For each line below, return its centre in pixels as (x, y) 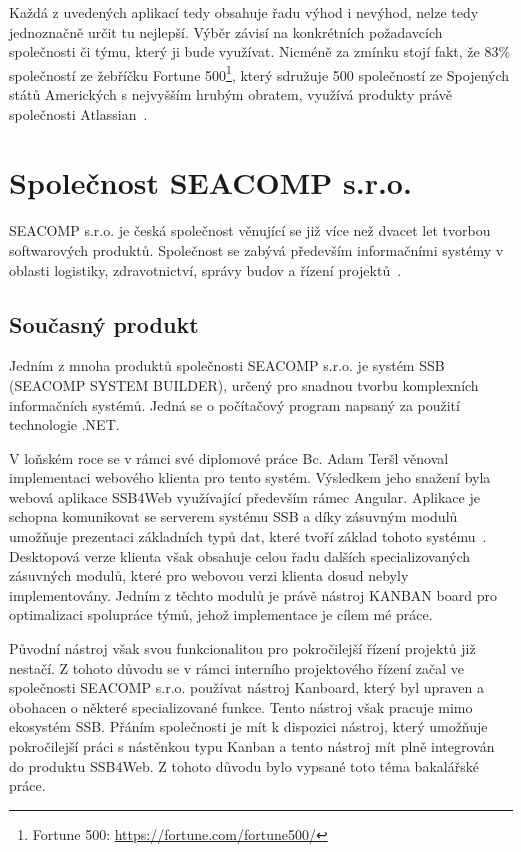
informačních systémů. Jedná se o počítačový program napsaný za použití (234, 404)
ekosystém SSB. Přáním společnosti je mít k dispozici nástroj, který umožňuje (248, 726)
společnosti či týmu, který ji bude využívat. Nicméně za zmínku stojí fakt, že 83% (260, 51)
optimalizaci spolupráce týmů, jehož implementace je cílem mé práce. (221, 614)
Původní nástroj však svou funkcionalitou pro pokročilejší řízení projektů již (242, 648)
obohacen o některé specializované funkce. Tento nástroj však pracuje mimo (241, 706)
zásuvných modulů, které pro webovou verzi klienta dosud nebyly (209, 575)
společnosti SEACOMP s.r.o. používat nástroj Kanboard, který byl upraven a (247, 687)
